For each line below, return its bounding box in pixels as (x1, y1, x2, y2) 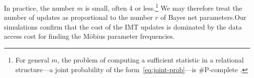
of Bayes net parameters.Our (160, 12, 247, 22)
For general (15, 55, 49, 65)
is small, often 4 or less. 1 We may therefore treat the (85, 1, 242, 13)
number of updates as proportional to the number (4, 12, 153, 22)
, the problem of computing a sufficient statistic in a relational (57, 55, 244, 65)
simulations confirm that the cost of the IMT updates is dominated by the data (4, 21, 242, 31)
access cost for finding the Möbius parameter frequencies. (4, 31, 175, 41)
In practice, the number (4, 2, 75, 13)
